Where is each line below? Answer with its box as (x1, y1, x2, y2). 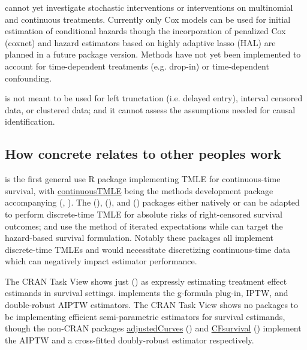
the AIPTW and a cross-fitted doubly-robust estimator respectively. (5, 333, 254, 346)
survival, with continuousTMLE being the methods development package (5, 184, 273, 197)
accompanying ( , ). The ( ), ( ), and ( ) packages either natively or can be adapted (5, 196, 300, 209)
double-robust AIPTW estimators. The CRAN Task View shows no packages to (5, 298, 299, 311)
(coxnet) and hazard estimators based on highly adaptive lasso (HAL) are (5, 36, 276, 49)
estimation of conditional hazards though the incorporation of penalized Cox (5, 25, 286, 37)
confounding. (5, 71, 52, 84)
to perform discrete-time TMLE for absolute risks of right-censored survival (5, 207, 282, 220)
